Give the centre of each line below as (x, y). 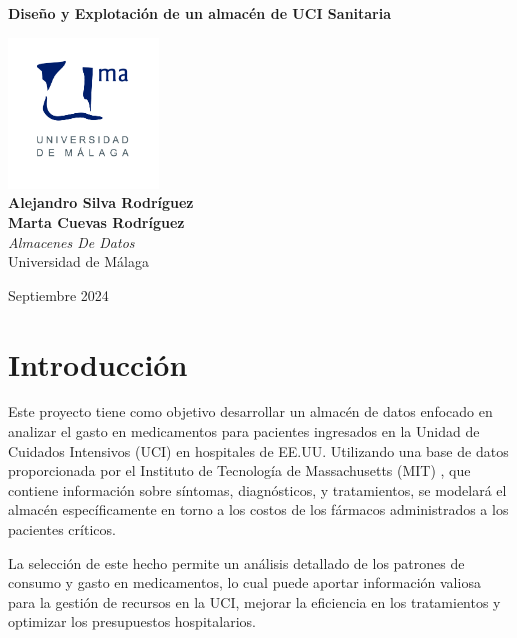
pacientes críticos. (62, 529)
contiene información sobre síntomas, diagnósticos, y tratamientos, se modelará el (257, 489)
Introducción (98, 363)
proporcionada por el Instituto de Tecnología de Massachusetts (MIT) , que (239, 470)
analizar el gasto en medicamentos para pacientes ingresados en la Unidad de (244, 431)
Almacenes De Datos (71, 241)
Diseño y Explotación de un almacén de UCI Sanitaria (200, 13)
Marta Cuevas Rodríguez (96, 221)
